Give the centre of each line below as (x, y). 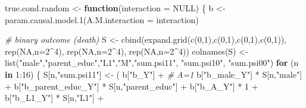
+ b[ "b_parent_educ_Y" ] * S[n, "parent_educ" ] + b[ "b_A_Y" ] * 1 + (132, 86)
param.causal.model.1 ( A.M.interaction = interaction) (102, 19)
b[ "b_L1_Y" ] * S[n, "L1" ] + (54, 98)
